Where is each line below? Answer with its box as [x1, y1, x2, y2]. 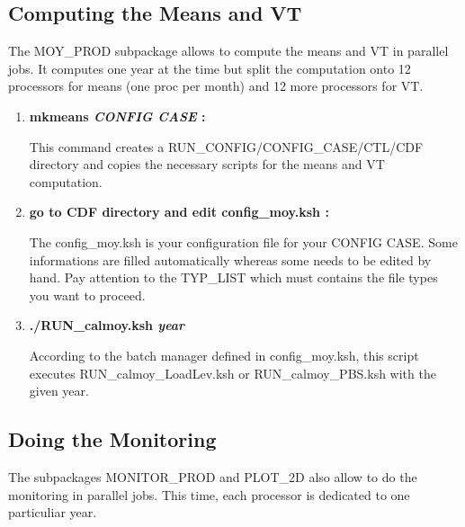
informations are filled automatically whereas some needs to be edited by [29, 250, 432, 269]
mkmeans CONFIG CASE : [29, 106, 206, 125]
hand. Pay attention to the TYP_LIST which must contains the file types [29, 268, 438, 287]
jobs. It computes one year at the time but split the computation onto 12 [8, 58, 411, 77]
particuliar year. [8, 503, 97, 522]
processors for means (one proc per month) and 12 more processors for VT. [8, 76, 424, 95]
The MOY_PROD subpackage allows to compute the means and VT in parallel [8, 41, 449, 60]
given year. [29, 381, 89, 400]
